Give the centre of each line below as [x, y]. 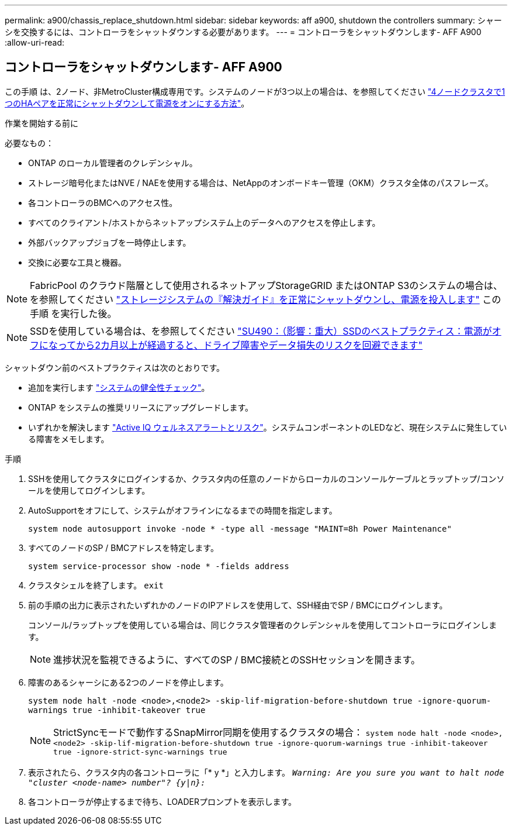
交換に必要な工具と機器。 [77, 262]
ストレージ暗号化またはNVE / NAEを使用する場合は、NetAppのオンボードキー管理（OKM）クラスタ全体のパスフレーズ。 [261, 182]
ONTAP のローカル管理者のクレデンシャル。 [113, 163]
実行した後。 [89, 313]
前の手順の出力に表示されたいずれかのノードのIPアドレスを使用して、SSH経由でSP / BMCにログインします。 [238, 605]
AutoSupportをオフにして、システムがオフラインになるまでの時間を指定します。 [183, 510]
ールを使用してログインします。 [89, 490]
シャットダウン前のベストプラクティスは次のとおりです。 [115, 367]
